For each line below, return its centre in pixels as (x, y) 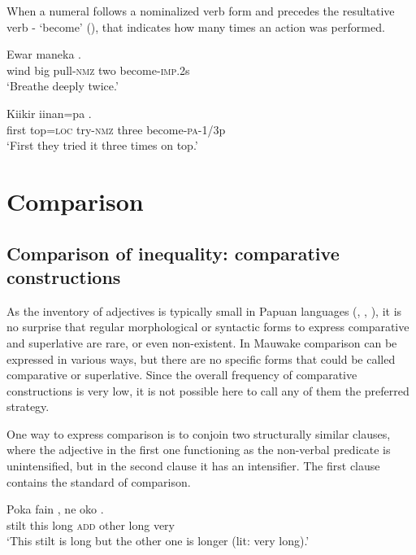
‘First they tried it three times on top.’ (102, 145)
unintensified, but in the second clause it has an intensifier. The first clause (193, 466)
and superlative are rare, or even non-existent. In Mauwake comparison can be (202, 342)
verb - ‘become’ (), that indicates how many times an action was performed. (196, 26)
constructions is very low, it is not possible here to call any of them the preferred (208, 390)
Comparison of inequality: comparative (173, 253)
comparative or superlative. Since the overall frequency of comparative (182, 375)
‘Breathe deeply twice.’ (63, 86)
